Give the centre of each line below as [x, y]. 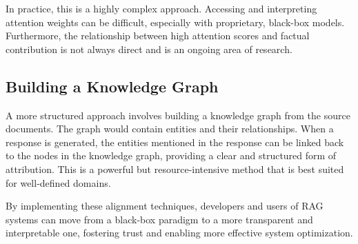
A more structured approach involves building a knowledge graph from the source [178, 115]
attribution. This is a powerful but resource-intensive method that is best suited [175, 169]
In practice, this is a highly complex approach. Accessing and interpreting [161, 8]
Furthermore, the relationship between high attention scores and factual [158, 35]
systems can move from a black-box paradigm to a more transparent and [159, 219]
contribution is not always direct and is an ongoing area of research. [149, 49]
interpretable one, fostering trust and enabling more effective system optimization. [179, 233]
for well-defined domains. [58, 182]
